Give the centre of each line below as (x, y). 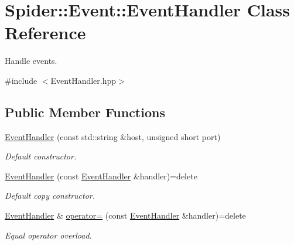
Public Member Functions (85, 112)
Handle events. (31, 61)
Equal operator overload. (48, 235)
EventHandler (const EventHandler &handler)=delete (101, 176)
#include (21, 80)
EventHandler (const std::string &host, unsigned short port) (113, 136)
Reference (45, 33)
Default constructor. (41, 156)
